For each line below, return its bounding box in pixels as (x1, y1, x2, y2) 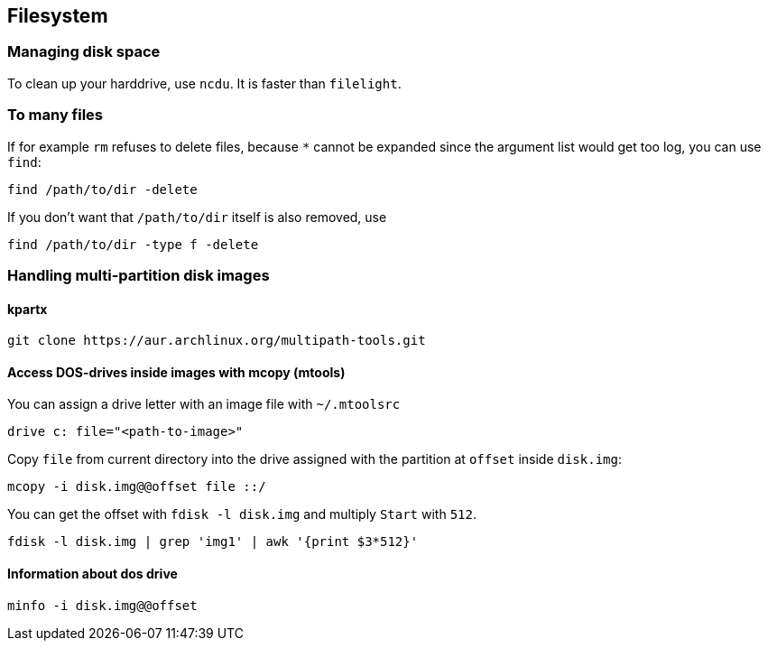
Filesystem (7, 5, 108, 27)
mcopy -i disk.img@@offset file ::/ (7, 479, 266, 495)
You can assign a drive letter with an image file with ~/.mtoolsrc (7, 396, 401, 412)
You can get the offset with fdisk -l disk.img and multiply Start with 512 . (7, 506, 477, 523)
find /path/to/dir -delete (7, 181, 198, 197)
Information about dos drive (7, 565, 178, 581)
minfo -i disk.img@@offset (7, 597, 198, 613)
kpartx (7, 301, 48, 317)
